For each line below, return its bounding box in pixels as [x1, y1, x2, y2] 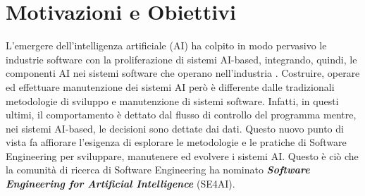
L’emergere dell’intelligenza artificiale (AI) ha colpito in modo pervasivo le [6, 38, 327, 53]
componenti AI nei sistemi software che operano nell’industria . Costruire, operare [6, 66, 360, 80]
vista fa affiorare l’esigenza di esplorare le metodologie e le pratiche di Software [6, 135, 347, 149]
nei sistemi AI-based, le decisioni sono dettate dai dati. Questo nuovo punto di [6, 121, 344, 135]
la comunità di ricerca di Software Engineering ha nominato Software [6, 162, 310, 177]
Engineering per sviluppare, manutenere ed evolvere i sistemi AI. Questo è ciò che [6, 148, 359, 163]
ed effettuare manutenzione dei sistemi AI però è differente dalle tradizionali [6, 79, 335, 94]
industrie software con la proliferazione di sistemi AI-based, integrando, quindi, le [6, 51, 357, 66]
